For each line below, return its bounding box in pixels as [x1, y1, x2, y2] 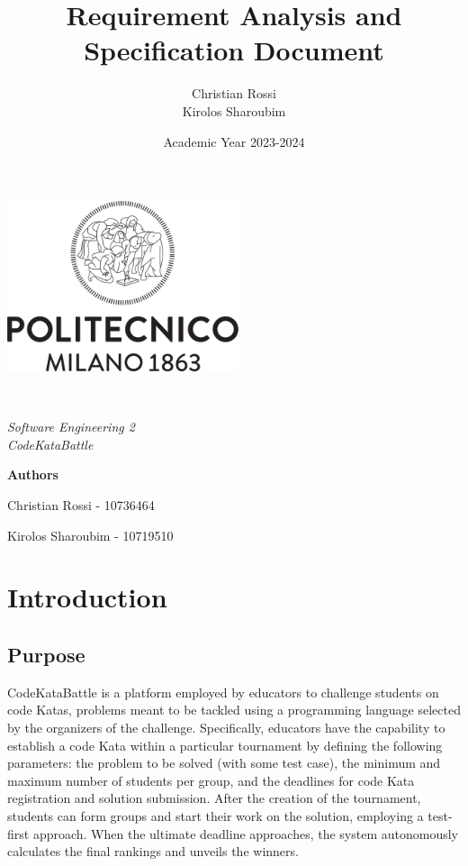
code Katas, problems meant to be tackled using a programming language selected [7, 700, 461, 719]
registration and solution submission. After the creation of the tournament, [7, 789, 421, 807]
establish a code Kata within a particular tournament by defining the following [7, 735, 443, 754]
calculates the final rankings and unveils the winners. [7, 842, 299, 861]
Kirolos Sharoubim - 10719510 [7, 525, 174, 544]
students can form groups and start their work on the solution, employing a [7, 806, 424, 825]
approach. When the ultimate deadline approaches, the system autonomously [32, 824, 459, 843]
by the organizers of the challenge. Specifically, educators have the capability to [7, 717, 445, 736]
